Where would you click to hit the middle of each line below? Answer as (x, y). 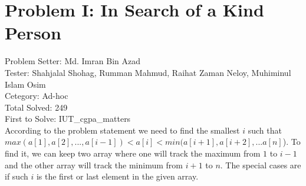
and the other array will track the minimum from (94, 165)
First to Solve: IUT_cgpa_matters (68, 119)
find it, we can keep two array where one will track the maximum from (133, 153)
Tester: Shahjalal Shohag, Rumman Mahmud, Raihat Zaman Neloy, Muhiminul (148, 72)
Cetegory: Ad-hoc (37, 96)
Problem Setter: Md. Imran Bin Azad (73, 61)
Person (33, 33)
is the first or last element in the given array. (117, 176)
